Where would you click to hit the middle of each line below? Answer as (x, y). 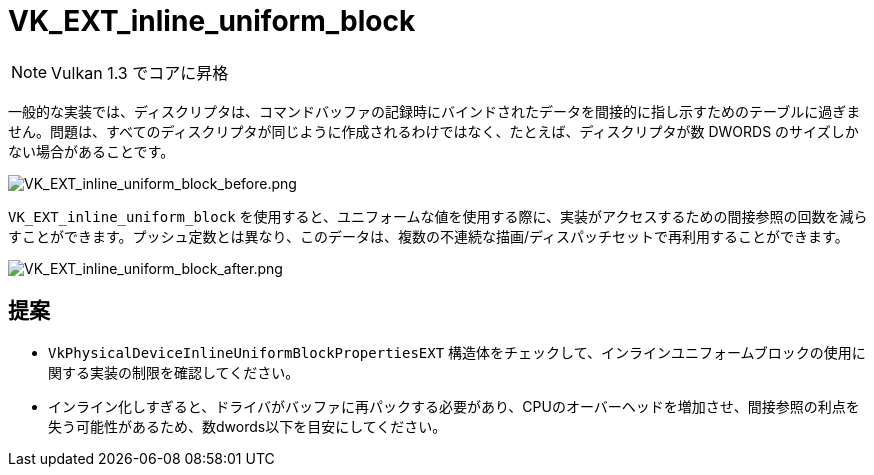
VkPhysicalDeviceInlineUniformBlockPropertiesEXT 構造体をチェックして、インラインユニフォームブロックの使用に (457, 352)
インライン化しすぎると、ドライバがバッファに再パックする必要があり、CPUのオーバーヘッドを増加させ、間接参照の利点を (454, 406)
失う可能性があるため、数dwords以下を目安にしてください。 (247, 426)
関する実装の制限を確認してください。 (174, 372)
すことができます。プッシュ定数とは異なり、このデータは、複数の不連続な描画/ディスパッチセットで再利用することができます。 (428, 236)
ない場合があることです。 (91, 151)
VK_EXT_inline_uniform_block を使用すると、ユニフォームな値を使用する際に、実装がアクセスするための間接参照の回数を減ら (438, 216)
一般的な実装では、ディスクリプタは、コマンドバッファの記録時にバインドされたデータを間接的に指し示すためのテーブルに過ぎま (434, 111)
